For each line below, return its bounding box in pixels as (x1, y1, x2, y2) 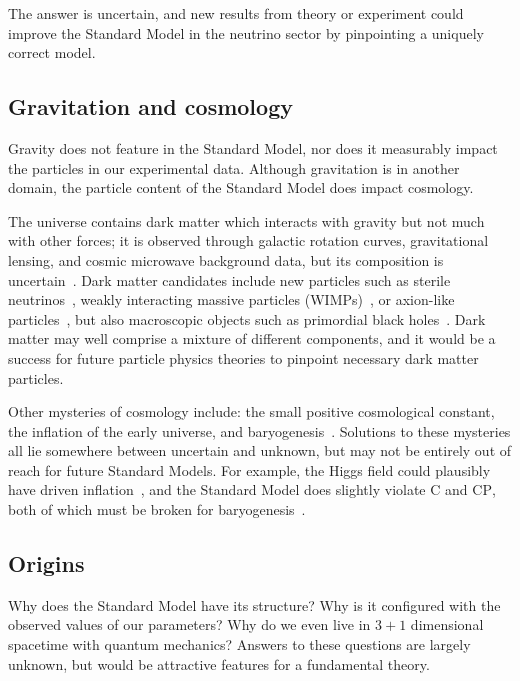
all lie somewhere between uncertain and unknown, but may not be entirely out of (8, 440, 512, 461)
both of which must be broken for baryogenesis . (8, 499, 306, 520)
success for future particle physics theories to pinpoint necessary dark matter (8, 347, 479, 368)
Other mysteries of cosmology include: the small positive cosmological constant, (8, 401, 495, 422)
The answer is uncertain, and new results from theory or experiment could (8, 3, 464, 23)
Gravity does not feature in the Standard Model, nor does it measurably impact (8, 137, 498, 158)
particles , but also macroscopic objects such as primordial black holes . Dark (8, 308, 486, 329)
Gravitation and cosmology (8, 91, 293, 122)
